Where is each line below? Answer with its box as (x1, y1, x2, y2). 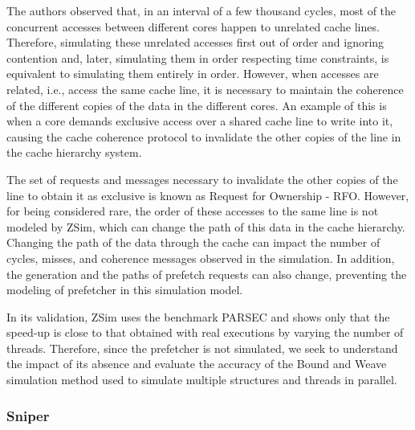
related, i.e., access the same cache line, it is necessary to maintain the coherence (6, 80, 404, 97)
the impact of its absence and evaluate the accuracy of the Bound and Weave (6, 355, 387, 372)
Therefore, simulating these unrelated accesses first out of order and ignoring (6, 34, 384, 51)
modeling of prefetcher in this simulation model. (6, 281, 243, 298)
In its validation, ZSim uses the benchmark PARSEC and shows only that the (6, 308, 390, 325)
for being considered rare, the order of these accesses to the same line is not (6, 203, 379, 219)
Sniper (6, 405, 50, 425)
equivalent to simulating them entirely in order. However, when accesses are (6, 65, 379, 82)
